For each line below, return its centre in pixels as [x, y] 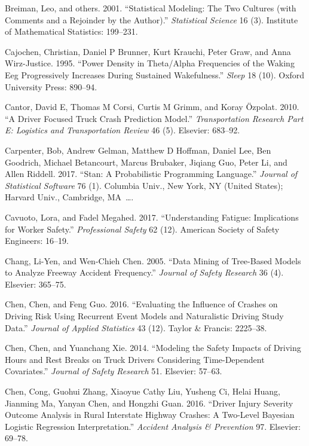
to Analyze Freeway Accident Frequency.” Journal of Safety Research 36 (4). [144, 272]
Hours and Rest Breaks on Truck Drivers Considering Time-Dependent [135, 359]
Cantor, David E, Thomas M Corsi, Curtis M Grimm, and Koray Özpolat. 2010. [152, 107]
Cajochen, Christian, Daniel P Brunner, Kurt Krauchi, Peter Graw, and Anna [148, 51]
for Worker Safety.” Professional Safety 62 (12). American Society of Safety [142, 229]
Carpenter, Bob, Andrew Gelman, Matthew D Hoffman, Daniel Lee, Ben [138, 150]
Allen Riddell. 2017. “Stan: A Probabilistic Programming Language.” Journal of [151, 174]
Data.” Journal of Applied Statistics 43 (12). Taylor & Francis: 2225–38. [136, 327]
